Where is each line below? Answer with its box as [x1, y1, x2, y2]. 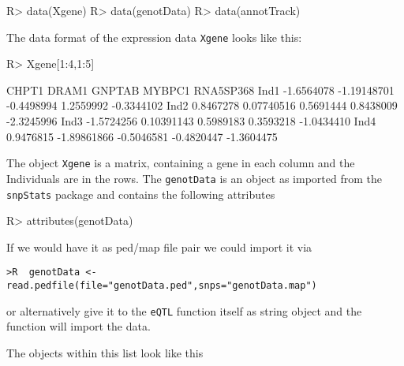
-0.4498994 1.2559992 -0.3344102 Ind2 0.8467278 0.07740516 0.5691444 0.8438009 [6, 97, 398, 114]
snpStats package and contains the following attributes [6, 185, 275, 202]
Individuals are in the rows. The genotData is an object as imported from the [6, 170, 382, 186]
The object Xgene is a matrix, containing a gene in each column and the [6, 155, 355, 171]
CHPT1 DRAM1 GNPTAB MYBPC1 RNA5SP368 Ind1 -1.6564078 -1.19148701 [6, 81, 395, 98]
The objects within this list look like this [6, 344, 204, 360]
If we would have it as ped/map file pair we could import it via [6, 238, 312, 255]
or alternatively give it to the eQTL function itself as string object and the [6, 302, 362, 319]
